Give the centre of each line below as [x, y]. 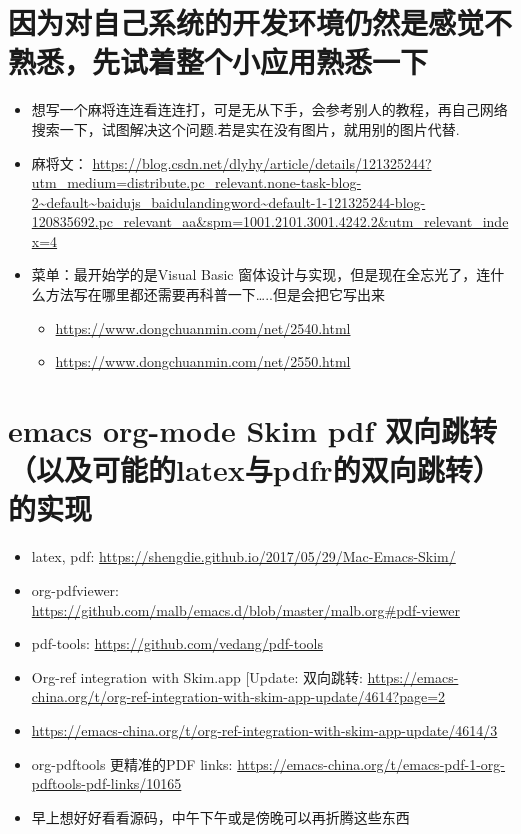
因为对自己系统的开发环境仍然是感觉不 [260, 22]
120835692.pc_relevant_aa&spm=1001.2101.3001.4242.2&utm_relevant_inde [270, 221]
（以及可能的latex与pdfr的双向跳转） [254, 469]
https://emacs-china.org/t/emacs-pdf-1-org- [371, 763]
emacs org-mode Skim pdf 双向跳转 [252, 430]
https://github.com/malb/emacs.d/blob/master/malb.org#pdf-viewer [245, 609]
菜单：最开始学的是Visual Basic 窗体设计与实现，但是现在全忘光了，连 [261, 274]
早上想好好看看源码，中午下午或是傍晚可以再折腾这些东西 [220, 816]
